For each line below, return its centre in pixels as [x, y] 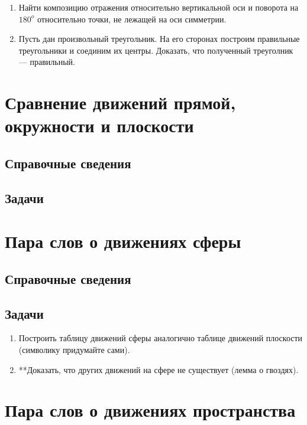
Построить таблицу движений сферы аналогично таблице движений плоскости [161, 338]
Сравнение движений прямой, [120, 102]
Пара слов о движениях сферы [123, 241]
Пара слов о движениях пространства [150, 410]
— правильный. [47, 62]
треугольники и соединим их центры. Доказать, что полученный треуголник [156, 50]
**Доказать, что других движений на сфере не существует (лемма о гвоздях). [159, 369]
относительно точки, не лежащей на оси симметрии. [132, 19]
